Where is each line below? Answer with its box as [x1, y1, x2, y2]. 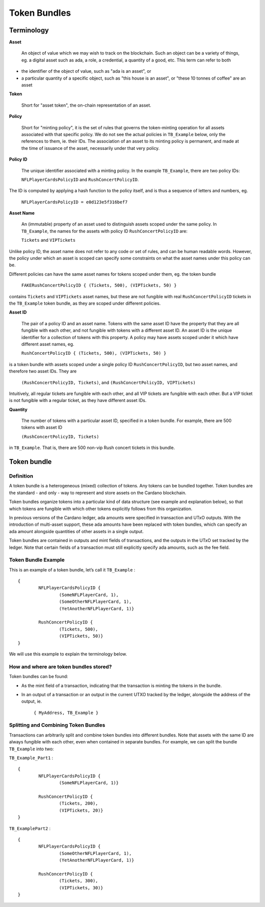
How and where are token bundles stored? [9, 663, 112, 670]
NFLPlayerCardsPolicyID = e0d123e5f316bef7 [21, 199, 128, 205]
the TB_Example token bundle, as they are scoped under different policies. [9, 300, 161, 306]
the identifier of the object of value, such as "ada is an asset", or [21, 68, 152, 74]
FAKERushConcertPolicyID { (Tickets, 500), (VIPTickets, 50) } [21, 283, 177, 288]
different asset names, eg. [21, 341, 75, 347]
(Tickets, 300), [59, 878, 98, 884]
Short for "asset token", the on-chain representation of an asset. [21, 102, 152, 108]
